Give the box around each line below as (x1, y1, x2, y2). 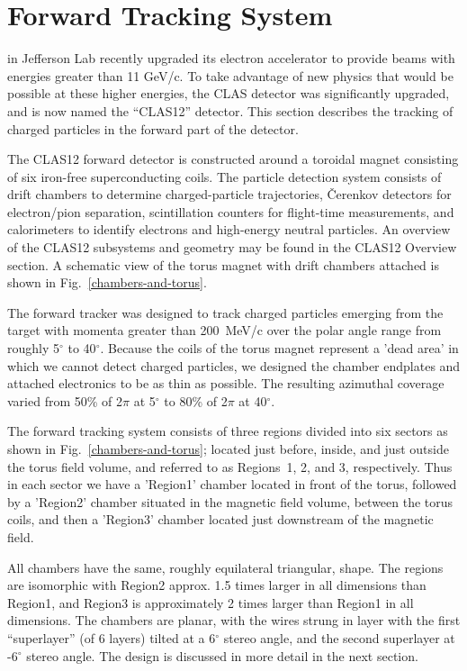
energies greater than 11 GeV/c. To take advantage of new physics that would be (7, 66, 454, 85)
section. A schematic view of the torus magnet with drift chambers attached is (7, 255, 439, 274)
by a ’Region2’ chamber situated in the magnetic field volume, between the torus (7, 492, 454, 511)
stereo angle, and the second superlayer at (223, 628, 455, 647)
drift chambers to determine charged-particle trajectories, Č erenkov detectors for (7, 185, 452, 204)
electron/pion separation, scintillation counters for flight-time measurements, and (7, 202, 454, 221)
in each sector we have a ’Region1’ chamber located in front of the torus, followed (7, 475, 457, 494)
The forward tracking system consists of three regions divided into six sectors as (7, 422, 448, 440)
